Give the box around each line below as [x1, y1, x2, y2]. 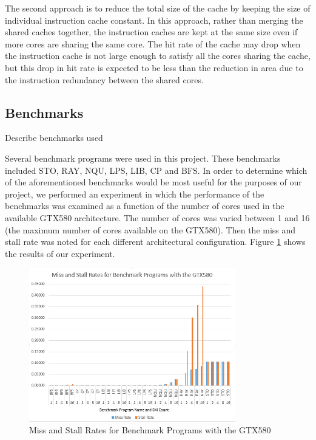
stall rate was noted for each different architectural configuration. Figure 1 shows [5, 235, 306, 248]
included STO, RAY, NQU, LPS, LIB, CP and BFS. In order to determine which [5, 163, 308, 176]
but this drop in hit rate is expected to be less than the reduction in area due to [5, 61, 303, 74]
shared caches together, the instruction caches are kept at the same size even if [5, 26, 298, 38]
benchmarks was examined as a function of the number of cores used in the [5, 199, 284, 212]
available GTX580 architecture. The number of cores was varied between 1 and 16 [5, 211, 310, 224]
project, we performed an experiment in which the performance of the [5, 187, 264, 200]
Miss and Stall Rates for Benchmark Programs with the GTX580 [29, 424, 271, 436]
